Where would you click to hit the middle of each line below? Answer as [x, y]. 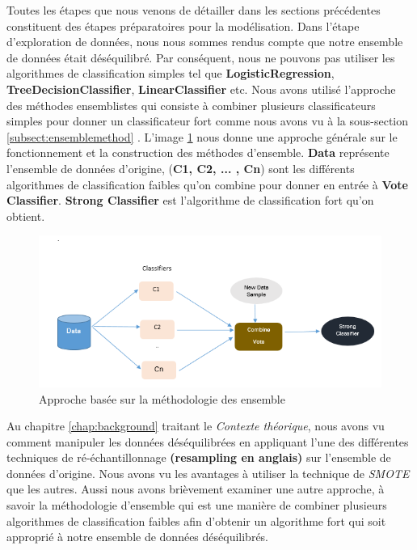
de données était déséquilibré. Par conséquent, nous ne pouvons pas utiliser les [201, 57]
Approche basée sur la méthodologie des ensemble [162, 398]
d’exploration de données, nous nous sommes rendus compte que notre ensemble [205, 42]
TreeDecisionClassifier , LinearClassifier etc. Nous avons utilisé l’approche [201, 89]
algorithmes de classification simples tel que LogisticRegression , [171, 73]
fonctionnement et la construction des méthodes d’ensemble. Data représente [198, 152]
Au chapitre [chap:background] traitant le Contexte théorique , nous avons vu [196, 426]
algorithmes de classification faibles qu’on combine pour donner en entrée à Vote [207, 184]
